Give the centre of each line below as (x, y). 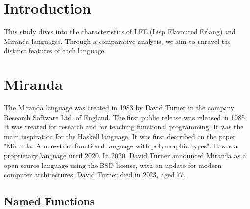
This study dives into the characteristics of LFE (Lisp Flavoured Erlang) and (120, 31)
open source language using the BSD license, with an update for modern (113, 165)
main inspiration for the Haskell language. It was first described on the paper (120, 136)
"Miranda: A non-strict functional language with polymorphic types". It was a (121, 146)
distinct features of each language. (55, 51)
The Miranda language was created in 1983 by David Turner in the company (119, 108)
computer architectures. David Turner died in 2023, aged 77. (95, 175)
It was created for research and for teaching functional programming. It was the (124, 127)
